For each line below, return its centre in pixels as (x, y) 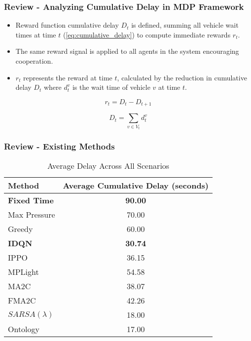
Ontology (24, 329)
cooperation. (34, 61)
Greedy (20, 229)
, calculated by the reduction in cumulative (182, 77)
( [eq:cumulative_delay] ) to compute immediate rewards (147, 34)
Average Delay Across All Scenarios (108, 166)
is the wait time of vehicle (111, 87)
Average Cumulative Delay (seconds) (136, 186)
